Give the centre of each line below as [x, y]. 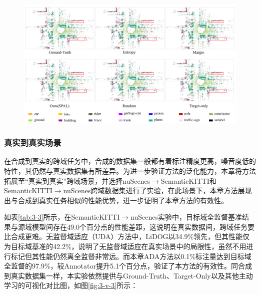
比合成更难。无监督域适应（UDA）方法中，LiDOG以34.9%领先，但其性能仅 [127, 236]
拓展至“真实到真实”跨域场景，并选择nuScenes [77, 180]
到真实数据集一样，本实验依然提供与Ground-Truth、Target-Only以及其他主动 [128, 275]
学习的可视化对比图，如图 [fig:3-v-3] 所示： [71, 285]
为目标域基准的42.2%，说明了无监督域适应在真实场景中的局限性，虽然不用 [125, 246]
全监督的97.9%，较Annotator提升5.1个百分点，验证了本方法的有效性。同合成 [128, 266]
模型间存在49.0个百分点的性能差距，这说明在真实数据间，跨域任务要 [143, 226]
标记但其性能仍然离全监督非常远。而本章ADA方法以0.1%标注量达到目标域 [131, 256]
